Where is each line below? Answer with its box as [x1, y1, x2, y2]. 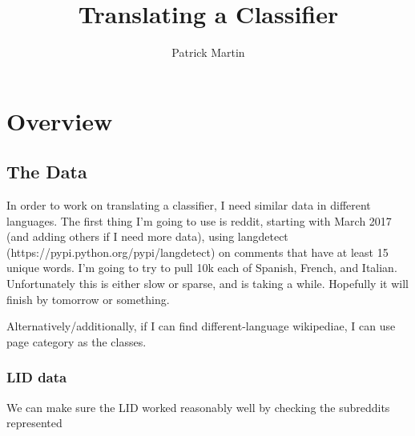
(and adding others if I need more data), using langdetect [6, 228, 288, 245]
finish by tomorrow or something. [6, 290, 170, 307]
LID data [6, 367, 67, 387]
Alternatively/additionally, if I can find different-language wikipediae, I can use [6, 318, 396, 334]
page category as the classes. [6, 333, 147, 350]
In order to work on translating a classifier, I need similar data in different [6, 197, 371, 214]
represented [6, 414, 62, 431]
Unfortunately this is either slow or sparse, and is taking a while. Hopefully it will [6, 275, 409, 292]
